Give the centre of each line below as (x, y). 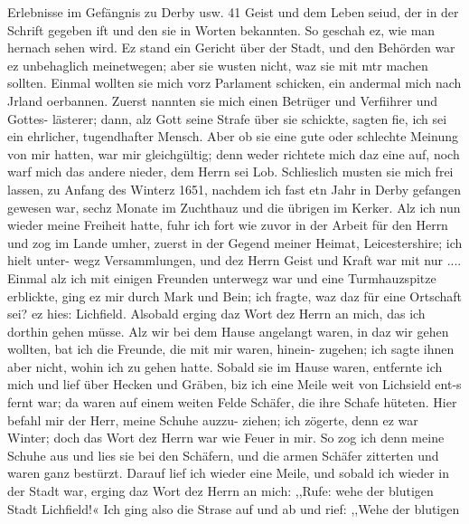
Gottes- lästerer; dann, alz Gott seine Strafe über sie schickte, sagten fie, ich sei (227, 118)
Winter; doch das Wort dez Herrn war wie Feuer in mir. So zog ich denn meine (226, 438)
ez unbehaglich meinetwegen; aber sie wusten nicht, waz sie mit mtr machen (218, 65)
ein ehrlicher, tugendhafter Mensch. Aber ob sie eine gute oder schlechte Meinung (233, 136)
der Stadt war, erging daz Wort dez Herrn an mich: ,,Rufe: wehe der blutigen (220, 491)
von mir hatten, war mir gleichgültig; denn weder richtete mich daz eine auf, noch (234, 153)
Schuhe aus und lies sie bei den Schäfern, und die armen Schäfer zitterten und (223, 455)
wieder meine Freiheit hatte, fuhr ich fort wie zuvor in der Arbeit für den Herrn (228, 225)
